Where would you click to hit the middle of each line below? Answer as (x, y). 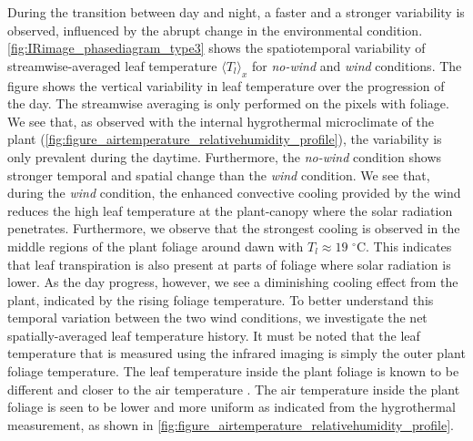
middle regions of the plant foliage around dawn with (156, 246)
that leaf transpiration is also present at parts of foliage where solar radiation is (229, 264)
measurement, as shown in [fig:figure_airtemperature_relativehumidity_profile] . (231, 424)
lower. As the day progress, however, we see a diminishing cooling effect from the (233, 282)
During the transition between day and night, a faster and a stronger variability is (236, 12)
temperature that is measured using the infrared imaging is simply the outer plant (236, 353)
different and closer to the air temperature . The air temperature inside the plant (234, 389)
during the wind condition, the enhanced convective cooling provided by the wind (234, 193)
